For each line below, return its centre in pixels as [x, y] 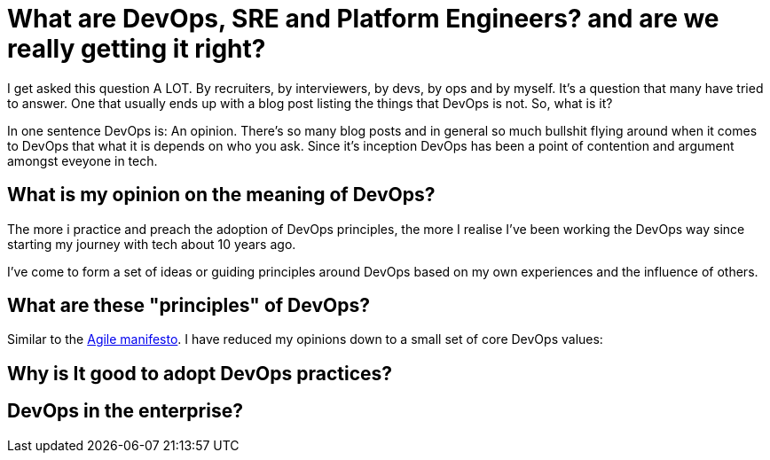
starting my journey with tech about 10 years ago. [152, 244]
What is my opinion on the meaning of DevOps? [221, 195]
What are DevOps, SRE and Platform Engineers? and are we [363, 19]
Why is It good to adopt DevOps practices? [200, 373]
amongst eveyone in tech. [82, 160]
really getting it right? [137, 49]
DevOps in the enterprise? [125, 411]
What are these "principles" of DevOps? [189, 306]
